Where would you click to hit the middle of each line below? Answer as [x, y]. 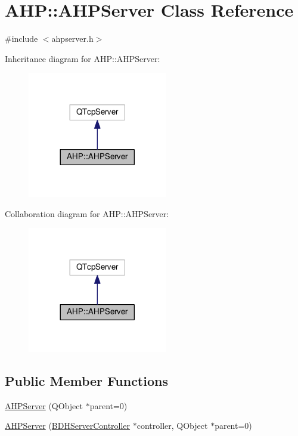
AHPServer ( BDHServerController [68, 426]
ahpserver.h [72, 38]
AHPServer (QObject [44, 405]
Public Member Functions [86, 380]
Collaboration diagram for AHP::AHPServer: [87, 213]
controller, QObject [172, 426]
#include [21, 38]
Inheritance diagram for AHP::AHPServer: [83, 58]
